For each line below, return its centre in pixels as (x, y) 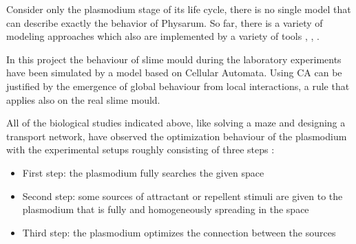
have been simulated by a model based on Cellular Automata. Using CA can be (174, 73)
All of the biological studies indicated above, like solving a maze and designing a (176, 123)
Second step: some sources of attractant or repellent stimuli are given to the (182, 196)
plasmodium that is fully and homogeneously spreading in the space (166, 209)
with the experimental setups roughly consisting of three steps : (140, 149)
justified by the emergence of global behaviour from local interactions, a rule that (178, 86)
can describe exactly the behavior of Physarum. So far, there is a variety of (165, 22)
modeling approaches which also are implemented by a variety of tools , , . (163, 36)
